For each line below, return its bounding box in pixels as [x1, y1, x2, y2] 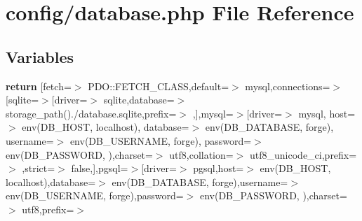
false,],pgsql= [71, 161, 128, 176]
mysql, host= [298, 106, 356, 120]
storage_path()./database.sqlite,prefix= [6, 106, 177, 120]
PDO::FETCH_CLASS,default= [88, 78, 229, 93]
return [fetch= [6, 78, 72, 93]
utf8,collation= [169, 147, 234, 162]
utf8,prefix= [22, 201, 74, 216]
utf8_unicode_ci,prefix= [250, 147, 357, 162]
